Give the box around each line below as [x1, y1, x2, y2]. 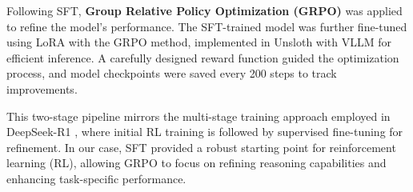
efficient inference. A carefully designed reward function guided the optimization [6, 49, 399, 66]
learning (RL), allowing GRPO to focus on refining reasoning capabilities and [6, 154, 387, 171]
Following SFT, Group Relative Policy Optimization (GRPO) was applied [6, 2, 403, 18]
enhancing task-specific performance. [6, 170, 186, 186]
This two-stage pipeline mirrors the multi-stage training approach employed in [6, 107, 391, 124]
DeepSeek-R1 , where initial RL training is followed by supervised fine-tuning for [6, 123, 403, 140]
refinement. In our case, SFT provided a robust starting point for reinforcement [6, 138, 396, 155]
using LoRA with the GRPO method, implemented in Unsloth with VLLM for [6, 34, 392, 50]
